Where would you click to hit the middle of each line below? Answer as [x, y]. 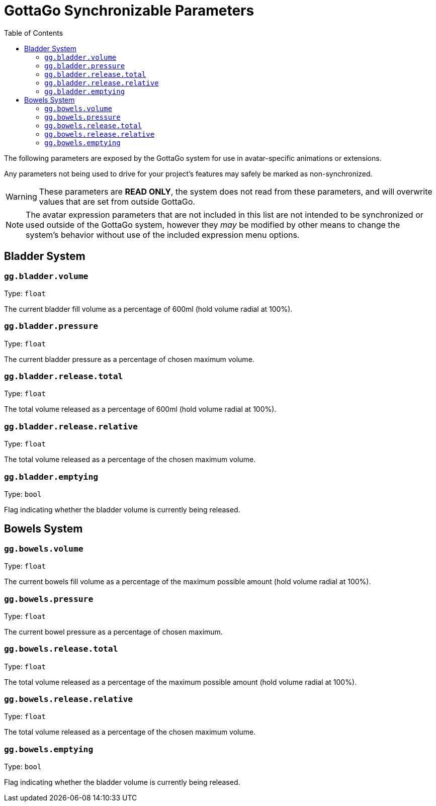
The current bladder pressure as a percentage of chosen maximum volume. [129, 359]
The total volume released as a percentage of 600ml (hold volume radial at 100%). [140, 409]
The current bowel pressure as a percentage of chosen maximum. [113, 632]
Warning [21, 196]
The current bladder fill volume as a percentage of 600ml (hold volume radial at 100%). [148, 309]
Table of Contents [34, 33]
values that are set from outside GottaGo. [117, 201]
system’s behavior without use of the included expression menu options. [163, 235]
